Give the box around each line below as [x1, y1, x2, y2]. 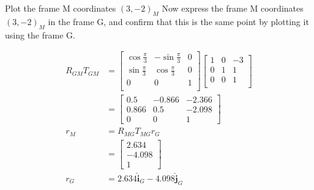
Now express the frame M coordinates [162, 2, 304, 14]
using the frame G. [5, 28, 75, 41]
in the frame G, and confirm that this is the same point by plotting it [48, 15, 309, 27]
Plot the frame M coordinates [5, 2, 116, 14]
